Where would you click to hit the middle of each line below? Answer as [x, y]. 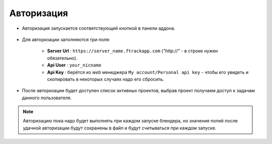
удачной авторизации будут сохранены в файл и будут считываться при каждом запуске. [120, 128]
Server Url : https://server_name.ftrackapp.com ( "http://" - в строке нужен [132, 51]
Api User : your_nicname [74, 65]
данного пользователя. [47, 98]
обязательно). [62, 58]
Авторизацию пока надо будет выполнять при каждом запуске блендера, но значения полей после [130, 121]
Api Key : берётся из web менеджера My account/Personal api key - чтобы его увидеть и [148, 72]
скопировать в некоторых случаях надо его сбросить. [106, 79]
